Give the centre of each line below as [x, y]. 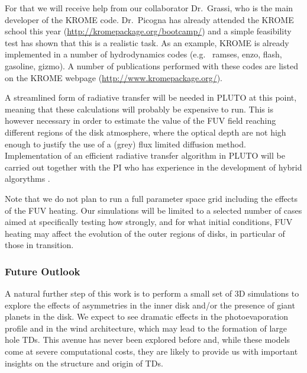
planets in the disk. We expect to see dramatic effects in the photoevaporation [147, 316]
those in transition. [39, 245]
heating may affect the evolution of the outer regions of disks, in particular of [145, 233]
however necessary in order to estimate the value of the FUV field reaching [140, 120]
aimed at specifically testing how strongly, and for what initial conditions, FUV [149, 222]
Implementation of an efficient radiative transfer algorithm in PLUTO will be [145, 155]
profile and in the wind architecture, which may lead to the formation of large [146, 328]
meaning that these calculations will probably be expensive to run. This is [139, 109]
